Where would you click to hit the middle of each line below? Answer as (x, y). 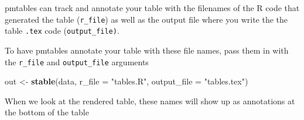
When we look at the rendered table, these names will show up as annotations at (150, 100)
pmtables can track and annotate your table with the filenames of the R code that (152, 8)
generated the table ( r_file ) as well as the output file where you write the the (146, 19)
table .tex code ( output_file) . (62, 31)
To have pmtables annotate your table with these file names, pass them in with (147, 50)
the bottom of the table (47, 112)
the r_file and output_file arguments (77, 61)
